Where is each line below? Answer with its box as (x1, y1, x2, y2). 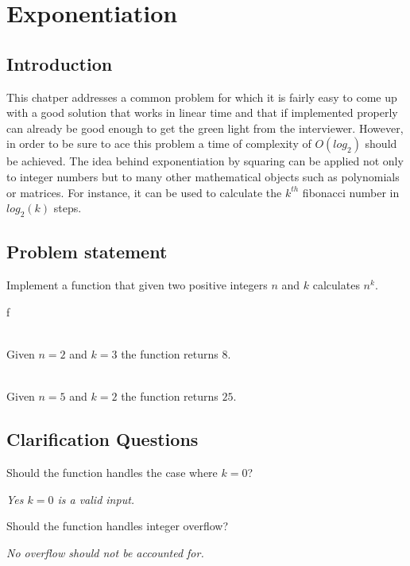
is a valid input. (57, 490, 135, 507)
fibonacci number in (302, 184, 400, 200)
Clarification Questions (6, 427, 199, 452)
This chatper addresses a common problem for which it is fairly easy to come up (6, 88, 397, 105)
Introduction (6, 51, 113, 76)
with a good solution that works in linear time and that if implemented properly (6, 104, 398, 121)
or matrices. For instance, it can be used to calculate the (6, 184, 282, 200)
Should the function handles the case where (6, 463, 218, 480)
